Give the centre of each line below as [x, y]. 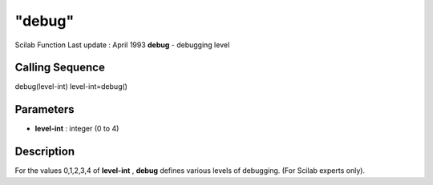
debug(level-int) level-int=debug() [71, 86]
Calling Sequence [60, 68]
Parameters [45, 109]
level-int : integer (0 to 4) [77, 129]
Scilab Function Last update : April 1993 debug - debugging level [122, 45]
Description [45, 152]
